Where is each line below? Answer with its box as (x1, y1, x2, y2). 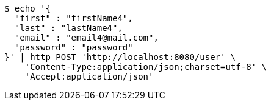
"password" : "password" (14, 42, 133, 52)
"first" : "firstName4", (14, 13, 133, 23)
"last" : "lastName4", (14, 23, 123, 33)
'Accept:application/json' (24, 72, 154, 81)
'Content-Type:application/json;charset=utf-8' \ (24, 62, 267, 72)
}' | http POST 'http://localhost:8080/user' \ (4, 52, 236, 62)
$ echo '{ (4, 4, 51, 13)
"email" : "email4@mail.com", (14, 33, 159, 42)
